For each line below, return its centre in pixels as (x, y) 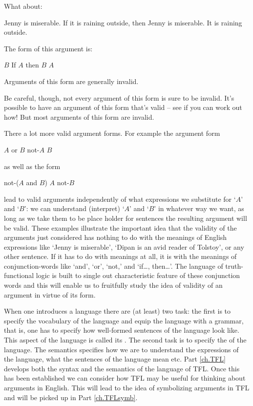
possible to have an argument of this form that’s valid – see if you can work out (123, 107)
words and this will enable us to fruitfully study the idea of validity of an (113, 285)
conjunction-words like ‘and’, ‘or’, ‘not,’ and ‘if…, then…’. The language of (114, 266)
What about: (23, 6)
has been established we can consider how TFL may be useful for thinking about (125, 378)
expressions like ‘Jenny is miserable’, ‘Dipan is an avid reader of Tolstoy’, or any (124, 246)
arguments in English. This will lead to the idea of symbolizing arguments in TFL (127, 387)
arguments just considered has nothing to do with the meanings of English (116, 237)
